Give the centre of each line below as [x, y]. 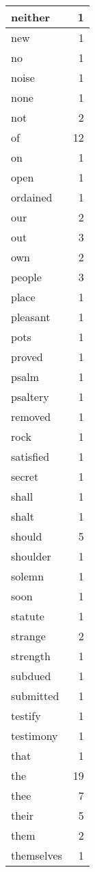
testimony [35, 735]
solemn [28, 576]
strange [28, 636]
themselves [37, 855]
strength [31, 656]
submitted [35, 696]
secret [25, 476]
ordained [32, 197]
